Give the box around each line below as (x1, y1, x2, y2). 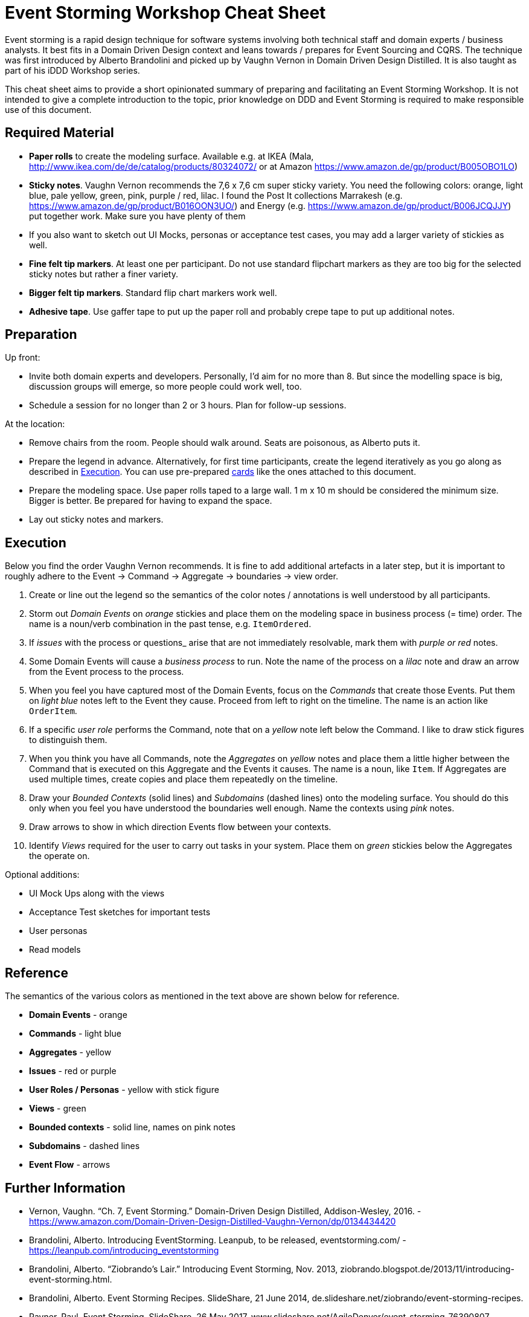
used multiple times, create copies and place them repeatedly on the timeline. (29, 774, 338, 785)
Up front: (5, 352, 40, 363)
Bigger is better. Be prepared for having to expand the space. (29, 495, 272, 506)
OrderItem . (29, 706, 77, 716)
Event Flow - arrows (29, 1159, 111, 1170)
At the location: (5, 419, 65, 430)
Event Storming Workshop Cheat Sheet (5, 2, 326, 23)
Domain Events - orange (29, 1009, 127, 1020)
